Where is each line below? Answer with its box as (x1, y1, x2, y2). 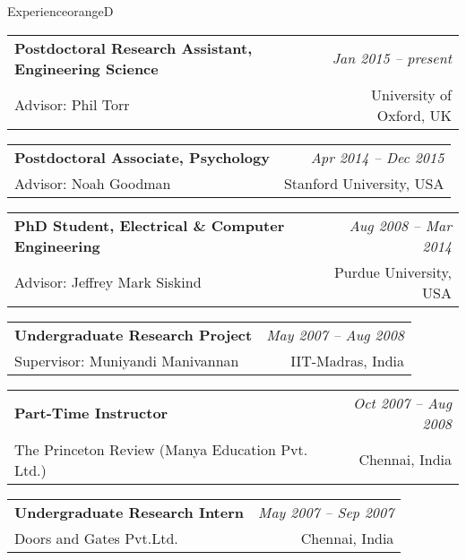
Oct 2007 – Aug (352, 392, 452, 413)
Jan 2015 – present (332, 47, 452, 69)
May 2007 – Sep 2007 (258, 501, 394, 522)
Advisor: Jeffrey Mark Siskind (14, 271, 202, 293)
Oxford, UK (376, 104, 452, 125)
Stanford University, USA (283, 172, 444, 194)
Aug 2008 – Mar (349, 214, 452, 236)
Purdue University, (333, 261, 452, 282)
